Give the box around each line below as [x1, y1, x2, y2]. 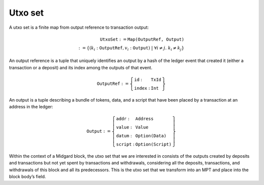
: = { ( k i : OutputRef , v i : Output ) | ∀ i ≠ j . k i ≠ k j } [78, 45, 184, 52]
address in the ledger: [9, 104, 53, 110]
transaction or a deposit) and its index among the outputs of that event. [9, 64, 153, 70]
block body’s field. [9, 174, 46, 180]
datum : [116, 133, 132, 139]
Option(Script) [135, 142, 172, 147]
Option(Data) [135, 133, 167, 139]
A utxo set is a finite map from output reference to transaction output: [9, 24, 149, 30]
